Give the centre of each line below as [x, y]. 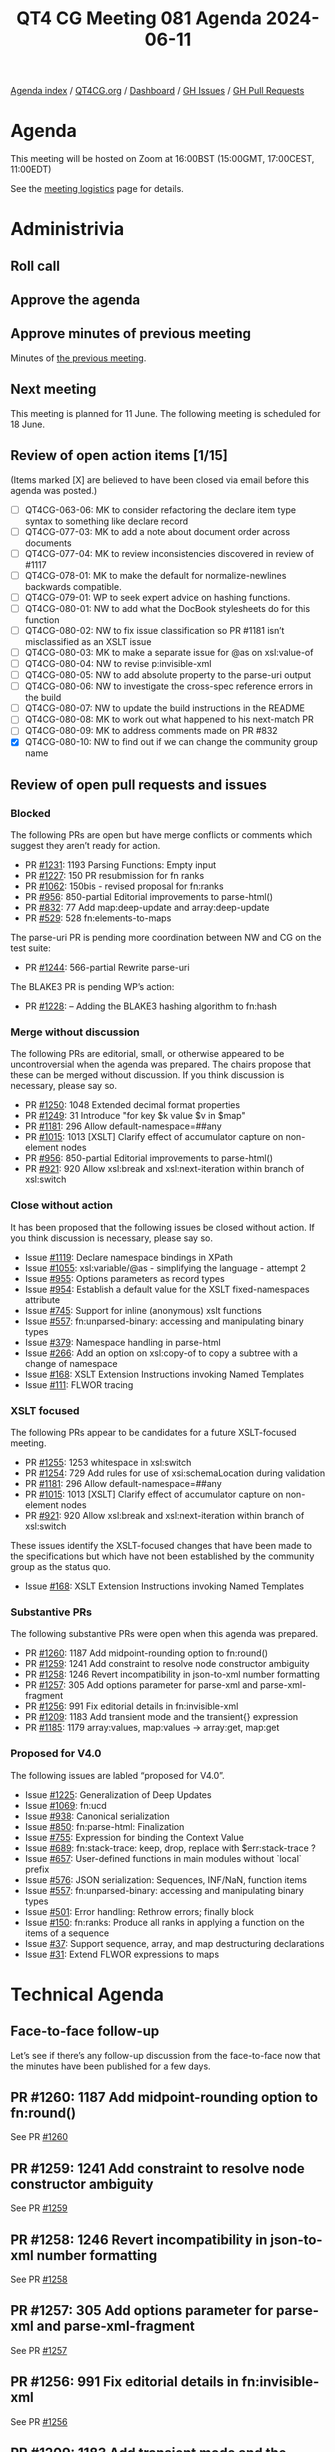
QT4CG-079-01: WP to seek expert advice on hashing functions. [157, 597]
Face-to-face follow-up [85, 2031]
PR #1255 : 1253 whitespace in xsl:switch [108, 1463]
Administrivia [67, 229]
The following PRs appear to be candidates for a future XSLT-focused [153, 1433]
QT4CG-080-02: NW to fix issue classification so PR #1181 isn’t [154, 630]
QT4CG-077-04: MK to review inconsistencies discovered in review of [169, 553]
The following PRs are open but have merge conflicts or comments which [161, 835]
